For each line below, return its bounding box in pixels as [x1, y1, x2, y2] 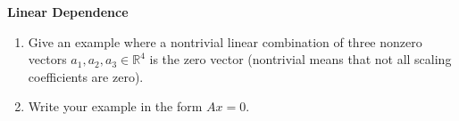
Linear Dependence [7, 3, 129, 20]
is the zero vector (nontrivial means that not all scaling [149, 50, 452, 69]
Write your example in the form [28, 97, 203, 116]
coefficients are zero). [28, 67, 144, 85]
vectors [28, 50, 67, 69]
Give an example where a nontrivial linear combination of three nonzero [28, 32, 422, 51]
